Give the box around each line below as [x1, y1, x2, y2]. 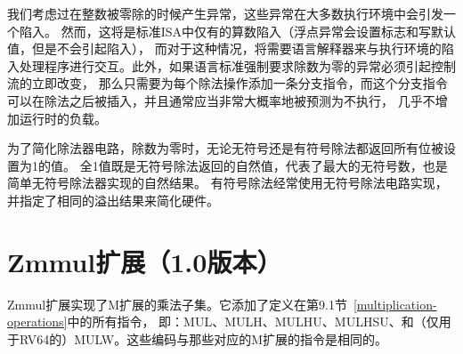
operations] [7, 312, 68, 331]
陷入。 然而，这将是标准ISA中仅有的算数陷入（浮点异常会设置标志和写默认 [19, 21, 456, 40]
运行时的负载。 [19, 109, 107, 127]
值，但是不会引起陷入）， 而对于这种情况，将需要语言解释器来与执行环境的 [7, 39, 442, 58]
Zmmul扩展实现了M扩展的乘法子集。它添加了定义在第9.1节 [7, 294, 347, 313]
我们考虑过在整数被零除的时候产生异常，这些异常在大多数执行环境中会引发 [7, 4, 443, 22]
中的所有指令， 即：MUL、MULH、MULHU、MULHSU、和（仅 [67, 312, 439, 331]
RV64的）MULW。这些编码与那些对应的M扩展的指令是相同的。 [19, 329, 388, 348]
